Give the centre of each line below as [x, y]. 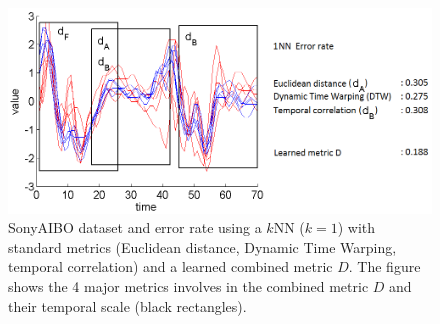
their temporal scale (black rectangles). [127, 305]
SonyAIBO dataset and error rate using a [135, 227]
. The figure [384, 266]
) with [356, 227]
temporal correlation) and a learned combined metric [170, 266]
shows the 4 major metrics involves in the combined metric [188, 286]
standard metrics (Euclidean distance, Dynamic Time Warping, [202, 246]
